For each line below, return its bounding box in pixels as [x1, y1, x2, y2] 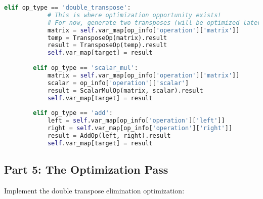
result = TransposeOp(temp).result [47, 42, 167, 49]
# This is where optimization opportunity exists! [47, 11, 222, 19]
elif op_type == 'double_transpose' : [4, 4, 131, 11]
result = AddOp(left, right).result [47, 132, 171, 139]
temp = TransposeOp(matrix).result [47, 34, 167, 42]
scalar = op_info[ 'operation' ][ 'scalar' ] [47, 79, 189, 87]
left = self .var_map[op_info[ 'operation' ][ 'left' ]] [47, 117, 225, 125]
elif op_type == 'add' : [33, 109, 113, 117]
